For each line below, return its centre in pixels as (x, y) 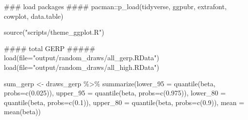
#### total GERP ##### (50, 48)
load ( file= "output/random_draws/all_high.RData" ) (82, 67)
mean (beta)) (22, 112)
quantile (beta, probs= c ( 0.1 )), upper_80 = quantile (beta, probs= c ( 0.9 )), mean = (124, 102)
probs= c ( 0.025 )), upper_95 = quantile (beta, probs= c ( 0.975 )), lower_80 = (115, 93)
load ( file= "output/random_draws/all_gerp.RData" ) (82, 58)
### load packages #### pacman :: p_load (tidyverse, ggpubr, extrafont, (115, 6)
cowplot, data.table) (34, 16)
